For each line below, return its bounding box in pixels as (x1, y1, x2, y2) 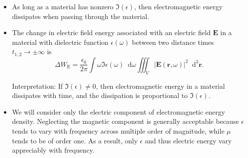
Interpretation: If (12, 80, 63, 91)
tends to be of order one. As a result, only (12, 135, 138, 145)
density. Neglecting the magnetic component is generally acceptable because (12, 116, 239, 126)
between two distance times (132, 37, 214, 47)
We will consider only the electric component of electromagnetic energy (12, 106, 225, 117)
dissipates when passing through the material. (12, 11, 149, 21)
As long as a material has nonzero (12, 1, 114, 11)
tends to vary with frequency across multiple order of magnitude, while (12, 126, 225, 136)
